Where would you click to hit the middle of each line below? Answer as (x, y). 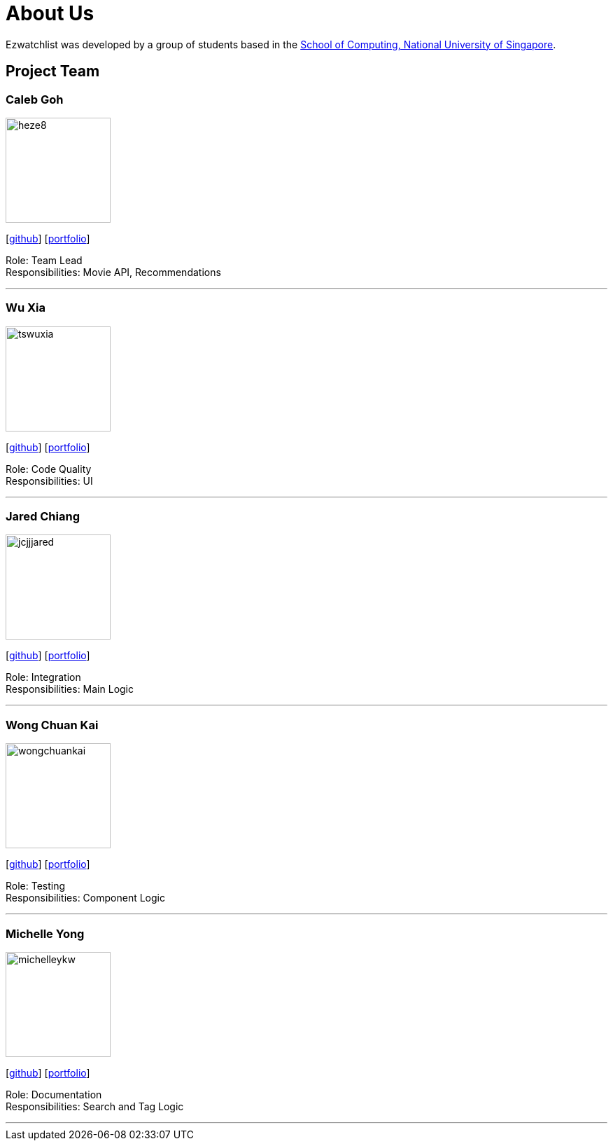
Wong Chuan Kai (52, 725)
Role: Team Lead (44, 260)
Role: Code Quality (49, 469)
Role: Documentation (54, 1094)
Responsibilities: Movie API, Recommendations (113, 272)
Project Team (53, 71)
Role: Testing (36, 886)
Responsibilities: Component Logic (85, 898)
